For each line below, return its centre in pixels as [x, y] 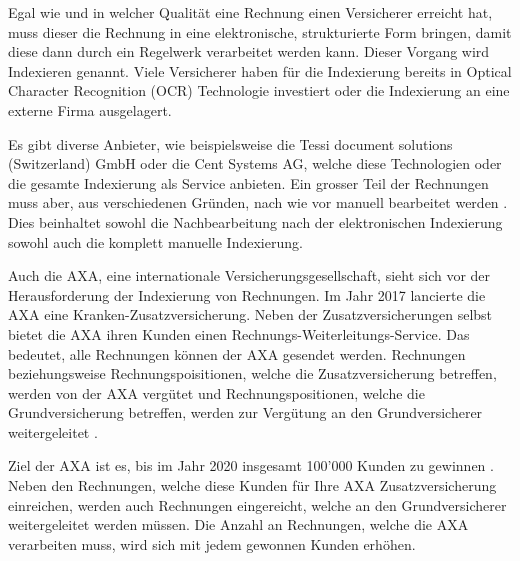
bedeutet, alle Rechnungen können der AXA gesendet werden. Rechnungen [237, 353]
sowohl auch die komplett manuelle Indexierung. [155, 241]
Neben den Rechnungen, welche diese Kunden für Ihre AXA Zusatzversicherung [252, 485]
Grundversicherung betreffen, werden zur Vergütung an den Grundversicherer [245, 412]
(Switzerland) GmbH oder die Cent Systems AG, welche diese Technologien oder [255, 163]
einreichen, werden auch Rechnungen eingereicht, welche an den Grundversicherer [257, 504]
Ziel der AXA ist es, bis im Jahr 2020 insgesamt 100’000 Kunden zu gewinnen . [251, 465]
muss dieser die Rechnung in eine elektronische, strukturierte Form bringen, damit [260, 31]
